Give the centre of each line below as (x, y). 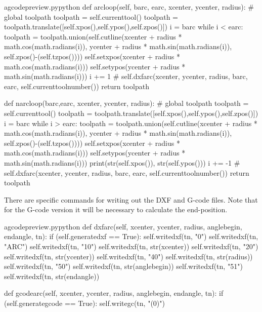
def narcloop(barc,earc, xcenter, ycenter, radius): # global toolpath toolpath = (126, 103)
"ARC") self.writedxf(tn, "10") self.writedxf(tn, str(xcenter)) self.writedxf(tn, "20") (131, 246)
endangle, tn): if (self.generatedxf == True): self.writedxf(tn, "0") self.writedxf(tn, (131, 236)
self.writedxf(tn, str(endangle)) (52, 276)
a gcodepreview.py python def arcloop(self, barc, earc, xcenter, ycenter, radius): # (129, 7)
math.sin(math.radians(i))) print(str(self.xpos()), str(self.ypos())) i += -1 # (122, 162)
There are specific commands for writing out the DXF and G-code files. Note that (131, 199)
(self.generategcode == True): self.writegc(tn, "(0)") (84, 303)
